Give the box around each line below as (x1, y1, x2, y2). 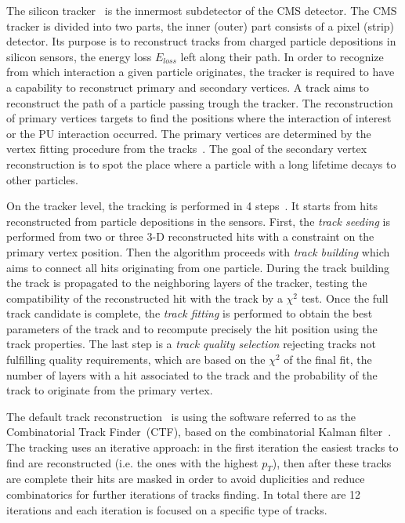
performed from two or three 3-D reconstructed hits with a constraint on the (6, 228, 374, 245)
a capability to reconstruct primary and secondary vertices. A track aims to (6, 78, 369, 95)
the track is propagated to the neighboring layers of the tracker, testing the (6, 274, 367, 291)
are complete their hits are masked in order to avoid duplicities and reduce (6, 470, 365, 487)
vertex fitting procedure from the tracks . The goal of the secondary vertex (6, 140, 367, 157)
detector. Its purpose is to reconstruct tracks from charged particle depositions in (6, 33, 396, 49)
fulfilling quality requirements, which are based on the (6, 351, 266, 368)
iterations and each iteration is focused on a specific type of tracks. (6, 501, 327, 518)
